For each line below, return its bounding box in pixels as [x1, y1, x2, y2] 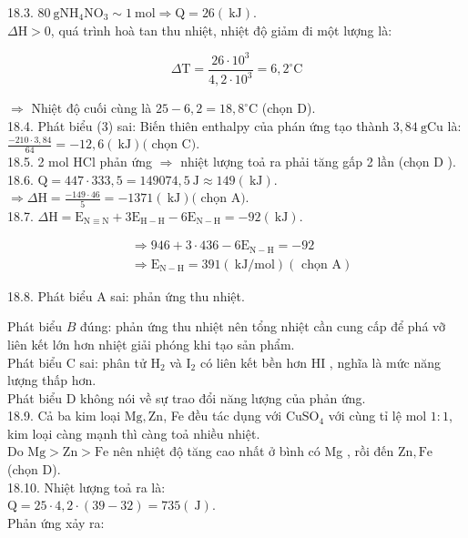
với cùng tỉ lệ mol [328, 406, 427, 425]
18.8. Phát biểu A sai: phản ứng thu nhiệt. [7, 286, 245, 305]
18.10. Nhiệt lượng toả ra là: [7, 477, 166, 496]
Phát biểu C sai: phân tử [7, 352, 147, 371]
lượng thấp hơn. [7, 371, 97, 390]
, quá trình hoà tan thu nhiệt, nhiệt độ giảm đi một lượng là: [50, 20, 392, 39]
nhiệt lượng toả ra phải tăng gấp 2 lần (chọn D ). [180, 152, 456, 171]
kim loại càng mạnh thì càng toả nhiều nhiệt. [7, 423, 260, 442]
